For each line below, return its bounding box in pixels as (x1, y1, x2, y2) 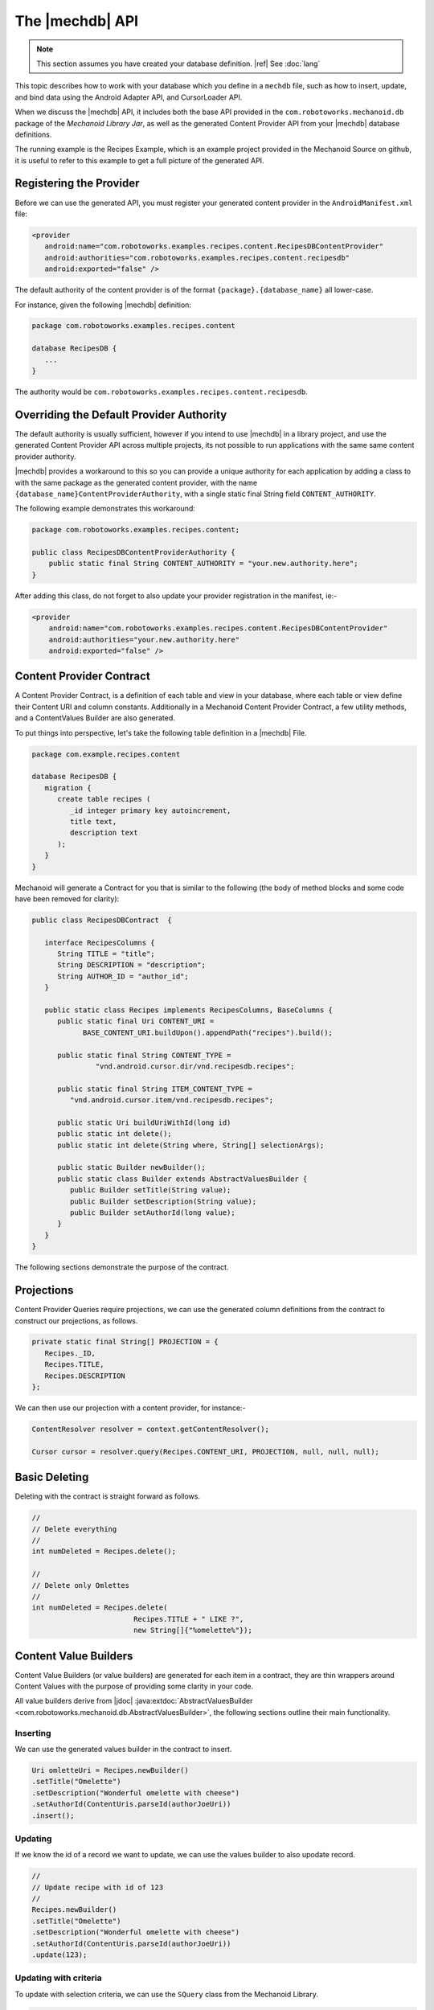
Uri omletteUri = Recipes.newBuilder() (31, 1766, 189, 1774)
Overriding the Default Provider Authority (14, 408, 227, 421)
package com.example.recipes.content (31, 749, 181, 759)
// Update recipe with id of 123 (31, 1882, 164, 1892)
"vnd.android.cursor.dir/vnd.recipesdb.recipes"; (95, 1061, 295, 1071)
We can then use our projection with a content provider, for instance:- (14, 1403, 246, 1413)
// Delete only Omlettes (31, 1581, 130, 1590)
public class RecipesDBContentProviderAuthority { (31, 548, 236, 557)
